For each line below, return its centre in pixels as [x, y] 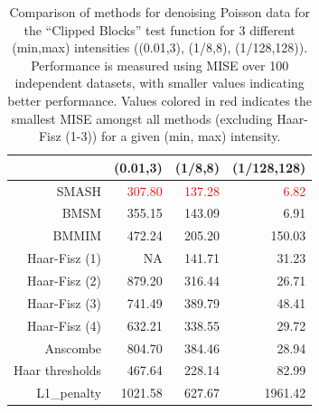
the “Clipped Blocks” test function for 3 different [159, 29]
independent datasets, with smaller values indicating [159, 83]
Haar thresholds [58, 370]
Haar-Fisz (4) [65, 325]
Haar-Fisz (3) [65, 302]
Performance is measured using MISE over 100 [160, 65]
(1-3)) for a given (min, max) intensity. [173, 136]
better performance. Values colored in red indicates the [160, 100]
